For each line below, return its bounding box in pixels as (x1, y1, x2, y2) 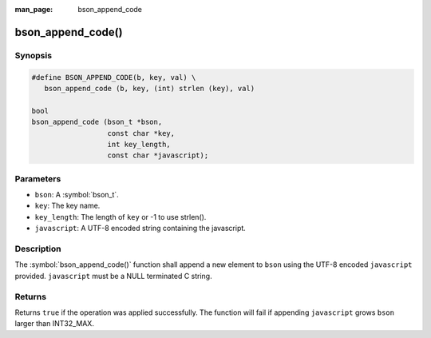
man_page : (14, 5, 53, 14)
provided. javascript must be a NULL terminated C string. (14, 271, 212, 280)
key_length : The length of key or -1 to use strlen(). (34, 212, 207, 221)
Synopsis (14, 50, 52, 61)
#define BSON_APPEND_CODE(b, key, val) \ (31, 73, 196, 82)
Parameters (14, 173, 61, 184)
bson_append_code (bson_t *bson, (31, 117, 163, 127)
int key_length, (107, 140, 171, 149)
